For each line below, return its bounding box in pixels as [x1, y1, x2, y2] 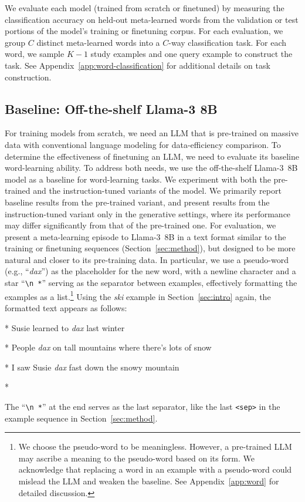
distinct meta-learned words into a [36, 36, 160, 48]
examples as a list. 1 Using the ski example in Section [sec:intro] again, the [5, 288, 271, 302]
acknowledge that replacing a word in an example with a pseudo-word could [18, 463, 292, 476]
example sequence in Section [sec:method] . [5, 412, 158, 424]
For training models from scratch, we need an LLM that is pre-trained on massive [5, 127, 299, 139]
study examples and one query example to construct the [90, 48, 293, 60]
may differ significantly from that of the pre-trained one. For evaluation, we [5, 219, 276, 231]
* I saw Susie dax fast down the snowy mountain [5, 361, 179, 373]
